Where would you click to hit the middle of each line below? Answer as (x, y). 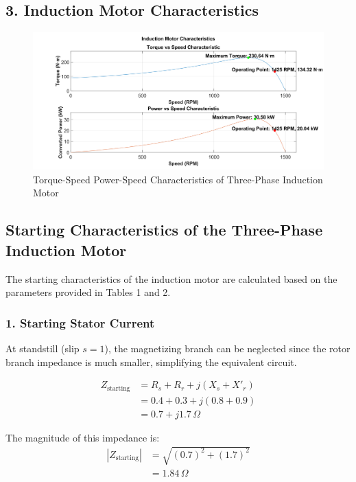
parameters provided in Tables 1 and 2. (88, 292)
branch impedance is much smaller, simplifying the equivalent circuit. (151, 361)
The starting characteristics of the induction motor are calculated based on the (171, 278)
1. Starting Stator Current (80, 322)
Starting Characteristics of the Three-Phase (164, 230)
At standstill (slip (43, 348)
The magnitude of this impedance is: (83, 437)
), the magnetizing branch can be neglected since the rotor (227, 348)
